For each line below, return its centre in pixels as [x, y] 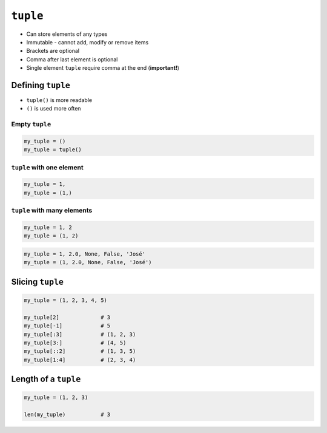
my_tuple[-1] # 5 [67, 326]
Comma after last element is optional [72, 59]
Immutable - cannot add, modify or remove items [88, 42]
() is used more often [54, 109]
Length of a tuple [46, 379]
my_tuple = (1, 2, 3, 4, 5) [65, 300]
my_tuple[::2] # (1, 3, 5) [80, 351]
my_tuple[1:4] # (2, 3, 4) [80, 360]
